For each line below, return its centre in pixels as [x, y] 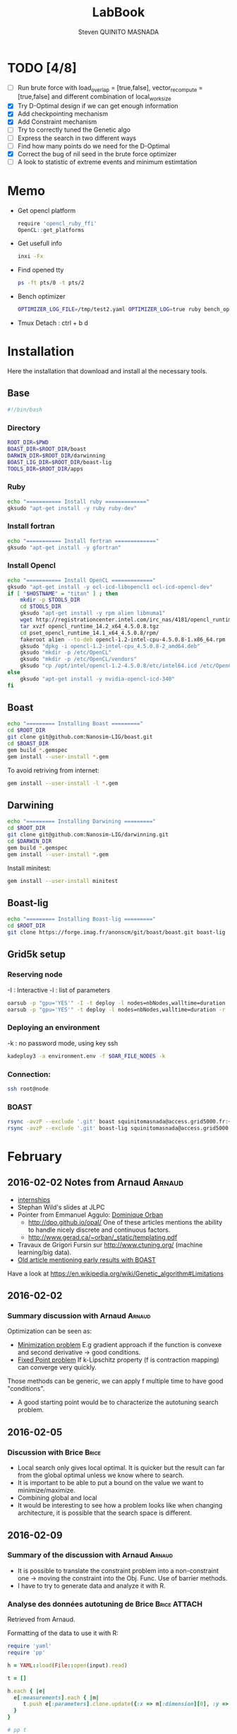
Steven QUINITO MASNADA [119, 32]
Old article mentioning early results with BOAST [87, 1259]
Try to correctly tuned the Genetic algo [74, 130]
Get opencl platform [47, 210]
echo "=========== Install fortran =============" [83, 541]
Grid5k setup [36, 955]
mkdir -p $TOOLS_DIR [50, 600]
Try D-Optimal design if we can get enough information [98, 106]
